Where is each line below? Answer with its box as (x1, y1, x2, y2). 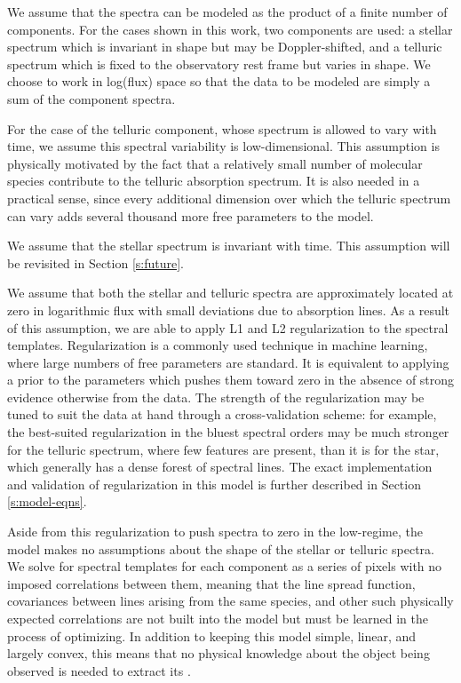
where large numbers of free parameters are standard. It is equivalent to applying (7, 353, 449, 371)
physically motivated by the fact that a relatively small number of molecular (7, 154, 423, 172)
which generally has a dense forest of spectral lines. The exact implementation (7, 457, 433, 476)
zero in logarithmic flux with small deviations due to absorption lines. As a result (7, 300, 450, 319)
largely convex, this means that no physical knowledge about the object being (7, 644, 430, 663)
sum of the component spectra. (7, 89, 176, 107)
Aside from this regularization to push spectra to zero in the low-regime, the (7, 522, 423, 541)
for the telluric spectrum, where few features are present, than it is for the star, (7, 440, 440, 458)
